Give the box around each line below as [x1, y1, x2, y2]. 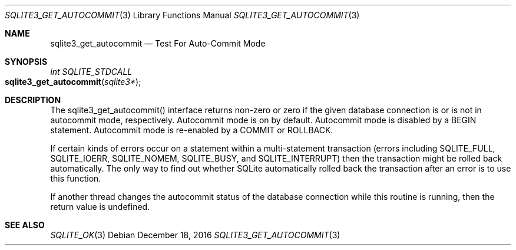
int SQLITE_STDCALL [50, 67, 133, 77]
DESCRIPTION [5, 95, 61, 105]
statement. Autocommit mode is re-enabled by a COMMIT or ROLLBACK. [50, 125, 333, 135]
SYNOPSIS [5, 57, 48, 67]
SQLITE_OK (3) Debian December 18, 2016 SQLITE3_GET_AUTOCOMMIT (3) [50, 230, 340, 240]
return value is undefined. [50, 202, 150, 212]
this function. [50, 173, 101, 183]
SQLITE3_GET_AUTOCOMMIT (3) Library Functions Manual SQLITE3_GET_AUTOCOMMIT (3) [5, 10, 360, 20]
